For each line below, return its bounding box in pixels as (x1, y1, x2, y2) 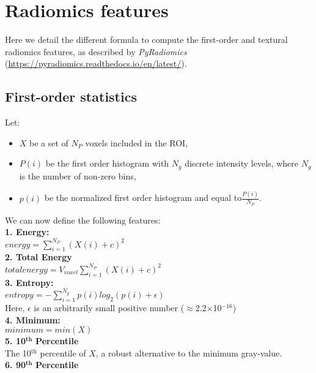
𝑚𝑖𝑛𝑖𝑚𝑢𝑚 (5, 326, 43, 335)
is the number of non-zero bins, (19, 169, 136, 182)
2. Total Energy (5, 251, 72, 263)
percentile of (40, 346, 86, 359)
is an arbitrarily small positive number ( (34, 301, 185, 314)
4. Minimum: (5, 313, 61, 326)
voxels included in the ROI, (85, 136, 188, 149)
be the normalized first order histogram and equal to (44, 191, 242, 204)
